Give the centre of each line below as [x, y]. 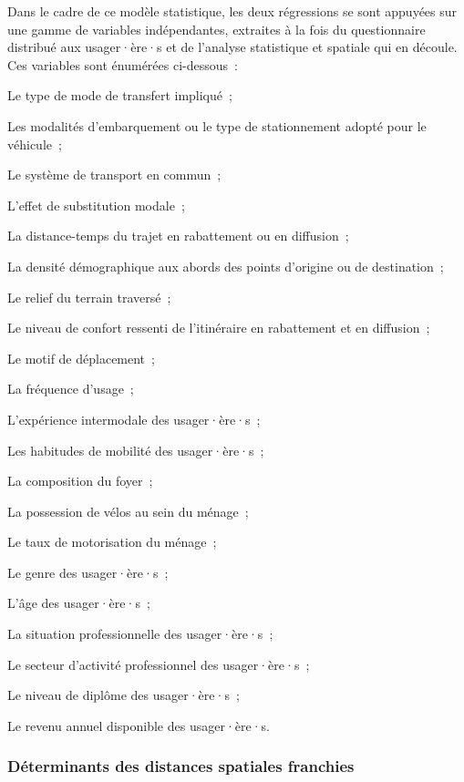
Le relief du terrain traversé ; [89, 297]
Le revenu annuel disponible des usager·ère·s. [139, 725]
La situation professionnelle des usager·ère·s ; [140, 634]
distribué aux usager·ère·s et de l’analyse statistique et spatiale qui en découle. [232, 47]
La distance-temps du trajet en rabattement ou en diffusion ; [178, 236]
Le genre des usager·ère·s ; [88, 572]
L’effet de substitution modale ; [96, 205]
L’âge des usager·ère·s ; [79, 603]
